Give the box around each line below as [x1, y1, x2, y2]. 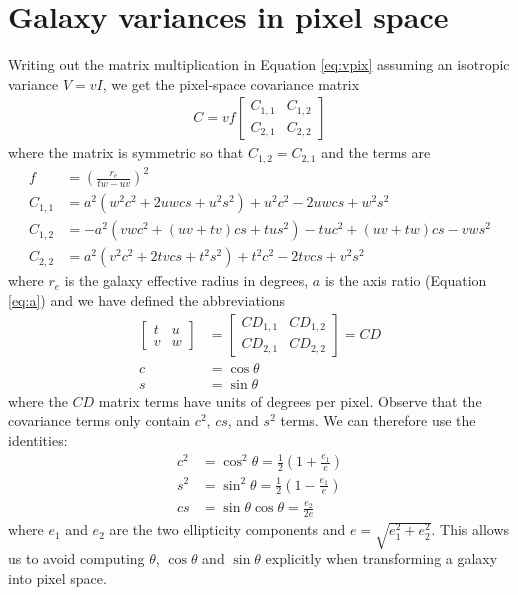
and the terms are [321, 142, 431, 163]
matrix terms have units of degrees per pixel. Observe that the [98, 390, 482, 411]
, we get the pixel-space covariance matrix [102, 73, 360, 94]
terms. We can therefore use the [280, 410, 476, 431]
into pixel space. [8, 567, 107, 588]
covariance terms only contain [8, 410, 191, 431]
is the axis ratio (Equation [324, 270, 487, 291]
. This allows [431, 519, 510, 540]
